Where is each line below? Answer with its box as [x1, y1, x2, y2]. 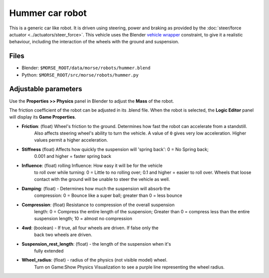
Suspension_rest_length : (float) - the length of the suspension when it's [21, 241, 171, 247]
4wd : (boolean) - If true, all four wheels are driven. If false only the [21, 225, 159, 231]
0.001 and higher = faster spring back [34, 153, 112, 159]
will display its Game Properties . [9, 114, 76, 120]
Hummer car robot [9, 7, 87, 18]
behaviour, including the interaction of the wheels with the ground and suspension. [9, 39, 179, 45]
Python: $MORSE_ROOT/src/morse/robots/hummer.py [21, 72, 139, 78]
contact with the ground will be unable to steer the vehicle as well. [34, 176, 170, 182]
